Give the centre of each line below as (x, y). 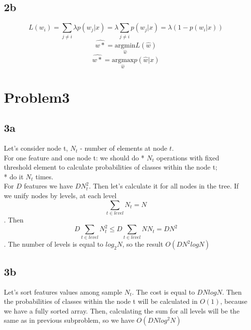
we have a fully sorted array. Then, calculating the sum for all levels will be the (122, 310)
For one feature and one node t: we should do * (74, 157)
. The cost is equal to (163, 291)
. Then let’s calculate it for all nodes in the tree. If (164, 186)
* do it (14, 176)
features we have (48, 186)
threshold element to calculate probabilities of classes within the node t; (111, 167)
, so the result (143, 244)
